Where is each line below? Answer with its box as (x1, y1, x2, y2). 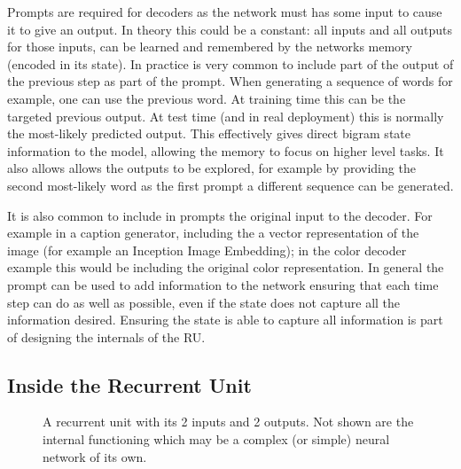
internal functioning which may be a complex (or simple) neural (43, 430, 390, 449)
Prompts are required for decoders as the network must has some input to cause (7, 3, 442, 20)
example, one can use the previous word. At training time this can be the (7, 89, 406, 107)
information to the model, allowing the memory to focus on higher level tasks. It (7, 141, 444, 160)
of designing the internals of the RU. (7, 327, 206, 346)
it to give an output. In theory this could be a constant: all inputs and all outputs (7, 20, 453, 38)
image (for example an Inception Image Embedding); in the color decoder (7, 240, 407, 259)
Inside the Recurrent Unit (7, 371, 252, 398)
